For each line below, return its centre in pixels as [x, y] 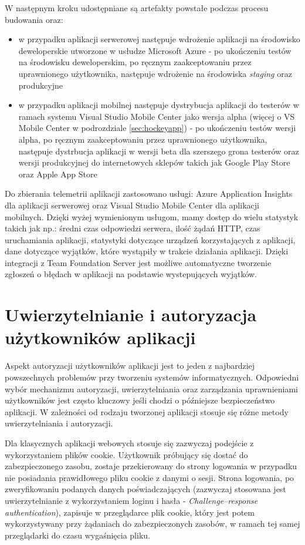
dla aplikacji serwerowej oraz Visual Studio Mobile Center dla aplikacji [132, 205]
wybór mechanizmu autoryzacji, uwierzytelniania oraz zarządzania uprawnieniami [151, 388]
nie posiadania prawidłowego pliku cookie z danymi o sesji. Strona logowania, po [150, 477]
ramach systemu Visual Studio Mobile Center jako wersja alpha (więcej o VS [157, 116]
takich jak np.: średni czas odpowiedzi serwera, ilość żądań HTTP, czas [133, 228]
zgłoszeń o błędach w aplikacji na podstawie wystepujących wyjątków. [131, 274]
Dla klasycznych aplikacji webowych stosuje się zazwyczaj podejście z [129, 443]
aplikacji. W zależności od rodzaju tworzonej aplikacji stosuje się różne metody [147, 411]
